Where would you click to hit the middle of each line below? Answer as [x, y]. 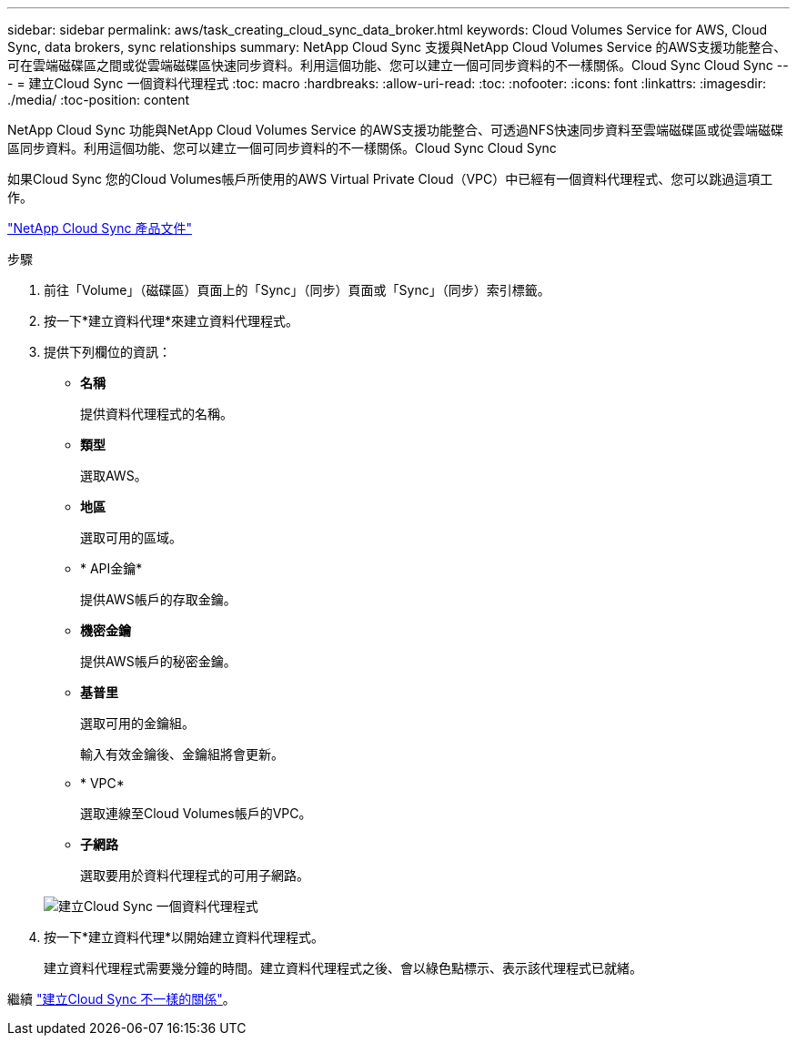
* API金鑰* [111, 568]
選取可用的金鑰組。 [137, 723]
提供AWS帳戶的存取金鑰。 [158, 599]
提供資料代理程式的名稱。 [156, 414]
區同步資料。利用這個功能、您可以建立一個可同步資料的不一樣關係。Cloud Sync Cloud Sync [282, 148]
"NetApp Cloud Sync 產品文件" [100, 228]
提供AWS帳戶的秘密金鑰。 [158, 661]
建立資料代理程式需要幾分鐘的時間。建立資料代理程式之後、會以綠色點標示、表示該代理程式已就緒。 [343, 968]
